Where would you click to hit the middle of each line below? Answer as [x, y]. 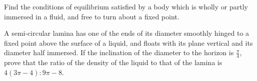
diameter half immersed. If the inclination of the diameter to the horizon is [119, 52]
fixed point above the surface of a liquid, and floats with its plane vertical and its [128, 42]
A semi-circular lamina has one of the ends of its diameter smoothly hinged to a [127, 33]
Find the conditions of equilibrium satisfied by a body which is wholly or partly [126, 6]
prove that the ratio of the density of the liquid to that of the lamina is [113, 62]
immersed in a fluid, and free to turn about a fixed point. [92, 16]
